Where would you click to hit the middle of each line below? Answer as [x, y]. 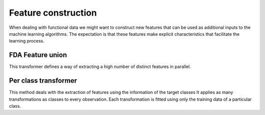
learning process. [27, 41]
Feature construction [53, 13]
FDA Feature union [38, 55]
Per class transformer [43, 81]
